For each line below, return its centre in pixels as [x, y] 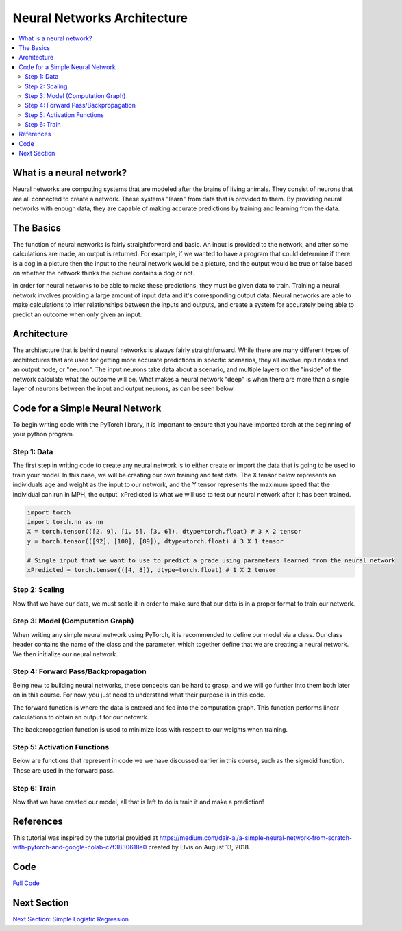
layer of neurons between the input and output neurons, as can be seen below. [124, 389]
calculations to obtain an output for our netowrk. [81, 717]
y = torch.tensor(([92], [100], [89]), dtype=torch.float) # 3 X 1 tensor [155, 541]
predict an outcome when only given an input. [77, 314]
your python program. [43, 434]
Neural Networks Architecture [100, 18]
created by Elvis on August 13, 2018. [199, 847]
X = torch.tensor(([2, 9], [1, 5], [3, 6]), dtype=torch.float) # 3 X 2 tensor [164, 532]
